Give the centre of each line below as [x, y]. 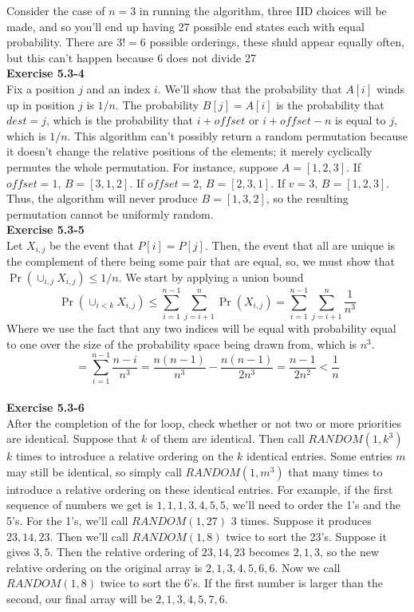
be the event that [91, 245]
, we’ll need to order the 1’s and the [313, 505]
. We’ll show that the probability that [250, 88]
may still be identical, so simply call [94, 471]
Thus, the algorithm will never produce [102, 198]
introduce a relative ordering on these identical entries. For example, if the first [200, 489]
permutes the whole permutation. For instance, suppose [142, 166]
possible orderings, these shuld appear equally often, [277, 42]
